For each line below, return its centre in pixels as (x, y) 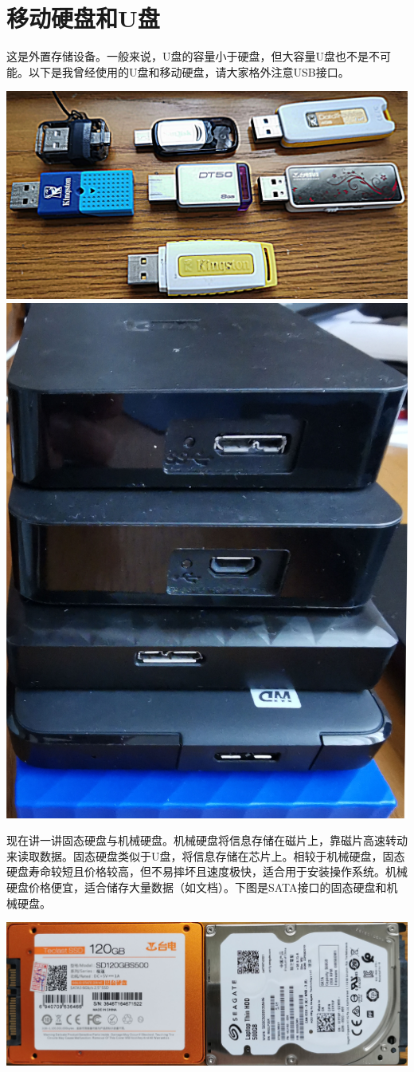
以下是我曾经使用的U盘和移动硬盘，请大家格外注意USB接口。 (189, 71)
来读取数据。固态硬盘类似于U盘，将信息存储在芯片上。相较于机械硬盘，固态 (206, 855)
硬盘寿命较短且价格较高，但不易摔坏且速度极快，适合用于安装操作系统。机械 (207, 871)
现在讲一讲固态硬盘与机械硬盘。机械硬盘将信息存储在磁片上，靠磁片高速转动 (207, 840)
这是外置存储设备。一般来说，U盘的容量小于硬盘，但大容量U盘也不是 (187, 56)
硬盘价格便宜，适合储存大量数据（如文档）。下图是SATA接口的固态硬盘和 (197, 887)
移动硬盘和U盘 (83, 18)
